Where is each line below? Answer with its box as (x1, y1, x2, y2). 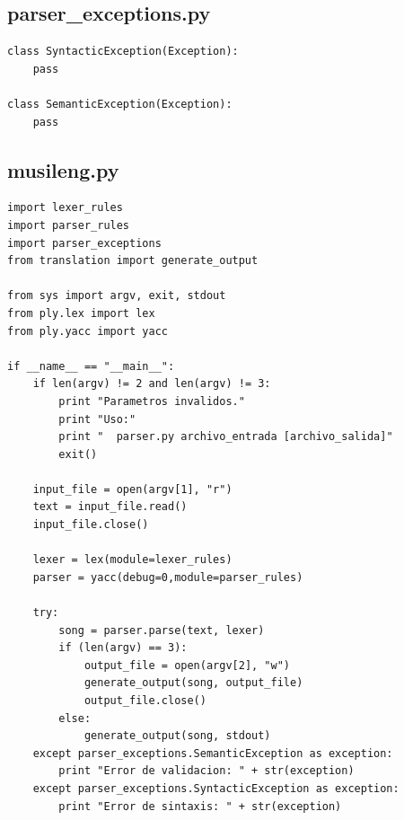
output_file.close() (83, 694, 206, 707)
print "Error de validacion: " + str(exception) (58, 764, 355, 778)
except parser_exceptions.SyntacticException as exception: (32, 781, 400, 795)
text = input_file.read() (32, 500, 188, 514)
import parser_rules (7, 218, 130, 232)
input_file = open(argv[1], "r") (32, 482, 233, 496)
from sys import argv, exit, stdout (7, 289, 226, 303)
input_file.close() (32, 518, 149, 532)
